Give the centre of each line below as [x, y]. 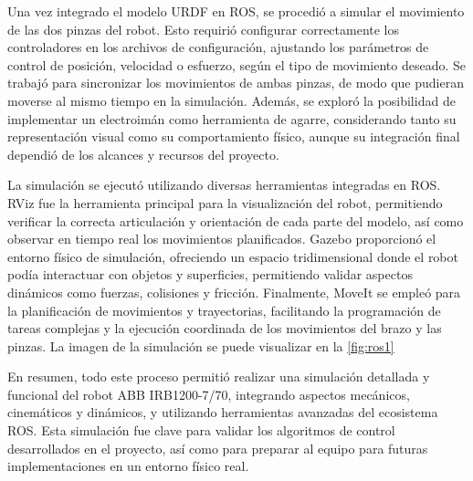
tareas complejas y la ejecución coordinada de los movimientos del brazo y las [225, 328]
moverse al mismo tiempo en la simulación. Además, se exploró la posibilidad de [231, 100]
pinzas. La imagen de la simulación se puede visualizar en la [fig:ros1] [201, 345]
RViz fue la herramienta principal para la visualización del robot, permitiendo [225, 202]
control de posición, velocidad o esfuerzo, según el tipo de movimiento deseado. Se [237, 64]
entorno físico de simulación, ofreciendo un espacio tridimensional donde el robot [233, 256]
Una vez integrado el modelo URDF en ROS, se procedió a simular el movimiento [236, 11]
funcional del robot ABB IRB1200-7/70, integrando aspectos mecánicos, [209, 394]
